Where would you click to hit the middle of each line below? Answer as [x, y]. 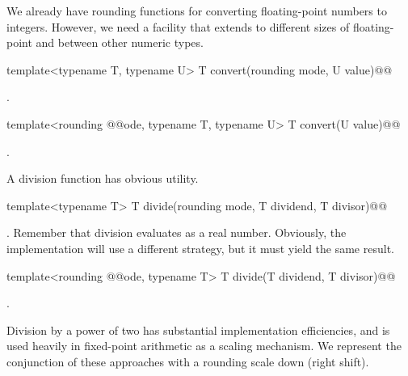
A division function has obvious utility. [103, 178]
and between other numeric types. [120, 42]
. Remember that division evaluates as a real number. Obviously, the [177, 232]
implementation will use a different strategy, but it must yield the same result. [200, 248]
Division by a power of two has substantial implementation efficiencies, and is [198, 330]
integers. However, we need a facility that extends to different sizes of [178, 26]
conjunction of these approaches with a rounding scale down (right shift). [188, 361]
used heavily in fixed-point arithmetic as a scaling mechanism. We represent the [204, 346]
